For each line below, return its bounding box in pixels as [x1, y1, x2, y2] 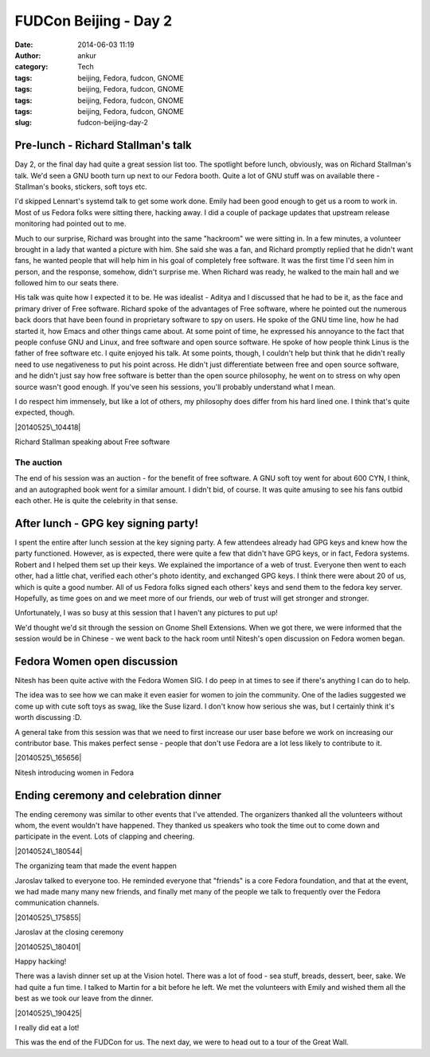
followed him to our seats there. [14, 278, 119, 288]
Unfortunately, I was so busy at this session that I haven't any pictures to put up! [14, 608, 278, 618]
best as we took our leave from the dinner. [14, 993, 154, 1004]
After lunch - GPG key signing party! [14, 517, 199, 530]
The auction [14, 457, 63, 468]
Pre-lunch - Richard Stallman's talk [14, 139, 193, 152]
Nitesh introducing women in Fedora [14, 768, 135, 777]
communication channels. [14, 898, 100, 908]
